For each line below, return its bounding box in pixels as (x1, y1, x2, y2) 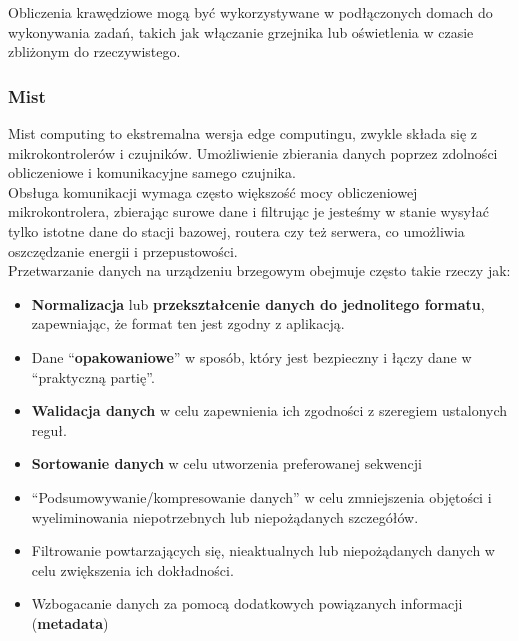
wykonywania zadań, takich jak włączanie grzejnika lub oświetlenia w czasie (8, 21, 474, 42)
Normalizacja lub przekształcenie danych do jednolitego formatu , (31, 293, 485, 314)
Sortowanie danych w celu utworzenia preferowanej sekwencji (31, 453, 422, 474)
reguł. (31, 419, 67, 440)
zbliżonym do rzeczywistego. (8, 41, 181, 62)
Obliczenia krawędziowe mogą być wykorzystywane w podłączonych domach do (8, 2, 493, 22)
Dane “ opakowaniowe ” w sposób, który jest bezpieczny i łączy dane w (31, 346, 472, 367)
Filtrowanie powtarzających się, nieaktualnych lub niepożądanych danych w (31, 540, 495, 561)
